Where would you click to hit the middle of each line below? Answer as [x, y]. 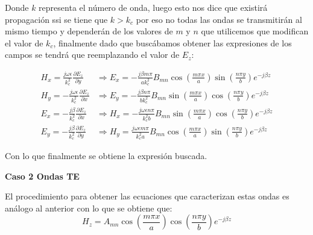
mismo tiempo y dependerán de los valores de [89, 31]
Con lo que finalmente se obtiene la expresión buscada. [106, 156]
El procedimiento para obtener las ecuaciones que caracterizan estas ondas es [147, 196]
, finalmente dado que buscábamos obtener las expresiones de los [172, 42]
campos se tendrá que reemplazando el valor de [92, 55]
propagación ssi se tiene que [56, 19]
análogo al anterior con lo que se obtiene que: [89, 208]
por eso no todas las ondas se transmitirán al [219, 19]
